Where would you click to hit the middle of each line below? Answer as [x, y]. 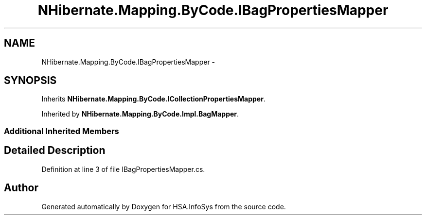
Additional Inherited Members [62, 131]
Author [21, 188]
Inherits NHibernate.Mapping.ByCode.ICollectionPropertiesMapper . [153, 99]
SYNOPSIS [30, 81]
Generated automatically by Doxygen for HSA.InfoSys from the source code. [164, 206]
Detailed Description [55, 151]
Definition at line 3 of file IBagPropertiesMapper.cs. [123, 169]
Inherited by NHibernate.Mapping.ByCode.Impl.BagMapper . [140, 114]
